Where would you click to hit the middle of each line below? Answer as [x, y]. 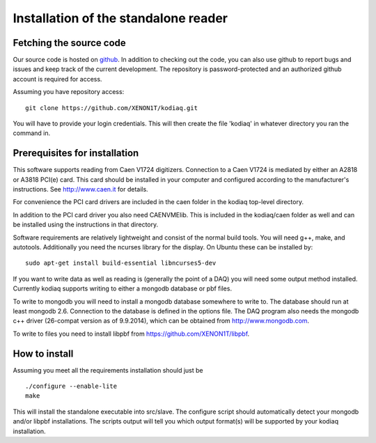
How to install [43, 353]
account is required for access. [57, 79]
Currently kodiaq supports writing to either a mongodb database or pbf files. [123, 288]
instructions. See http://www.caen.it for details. [81, 189]
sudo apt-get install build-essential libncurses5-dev [121, 263]
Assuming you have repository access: [69, 92]
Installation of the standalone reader [120, 18]
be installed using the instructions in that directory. [86, 225]
